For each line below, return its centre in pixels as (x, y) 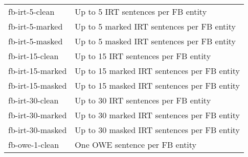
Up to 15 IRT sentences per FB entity (143, 56)
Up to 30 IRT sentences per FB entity (143, 100)
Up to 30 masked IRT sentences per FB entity (157, 130)
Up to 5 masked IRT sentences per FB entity (155, 41)
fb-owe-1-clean (34, 145)
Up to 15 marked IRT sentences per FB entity (157, 71)
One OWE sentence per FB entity (136, 145)
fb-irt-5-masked (36, 41)
